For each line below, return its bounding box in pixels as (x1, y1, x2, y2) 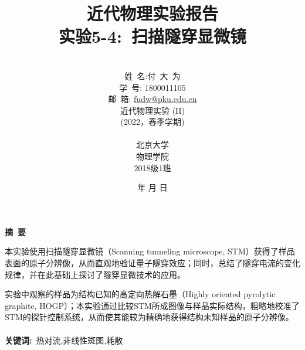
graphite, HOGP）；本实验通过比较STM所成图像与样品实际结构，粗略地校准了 (5, 299, 300, 311)
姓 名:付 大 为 (124, 69, 181, 81)
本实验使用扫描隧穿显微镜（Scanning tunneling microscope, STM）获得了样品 (5, 245, 295, 257)
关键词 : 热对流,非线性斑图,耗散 (5, 334, 123, 346)
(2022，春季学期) (120, 115, 185, 128)
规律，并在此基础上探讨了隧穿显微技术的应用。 (5, 268, 185, 280)
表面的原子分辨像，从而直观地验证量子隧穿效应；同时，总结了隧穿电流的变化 (5, 257, 300, 269)
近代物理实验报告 (86, 1, 218, 25)
